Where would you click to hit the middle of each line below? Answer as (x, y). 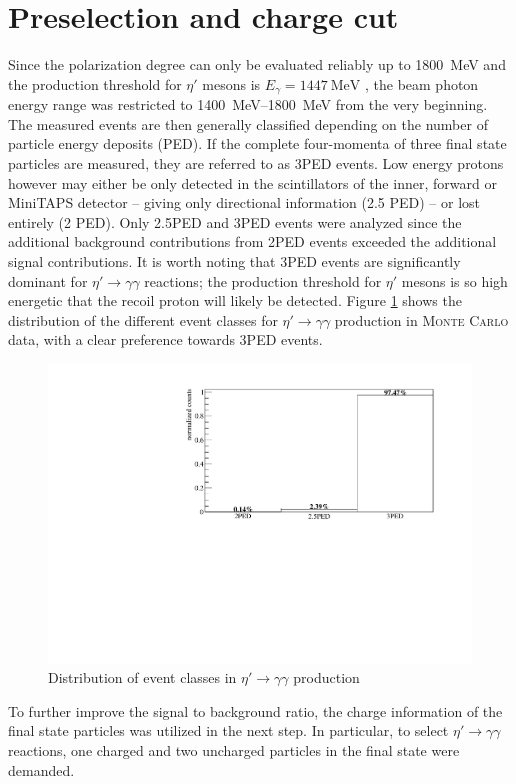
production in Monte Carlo (421, 319)
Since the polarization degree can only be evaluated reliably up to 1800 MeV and (257, 64)
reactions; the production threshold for (263, 280)
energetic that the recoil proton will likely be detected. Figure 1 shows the (235, 300)
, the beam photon (421, 83)
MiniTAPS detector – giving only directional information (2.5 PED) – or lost (244, 202)
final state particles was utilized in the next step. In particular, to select (228, 730)
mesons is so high (454, 280)
